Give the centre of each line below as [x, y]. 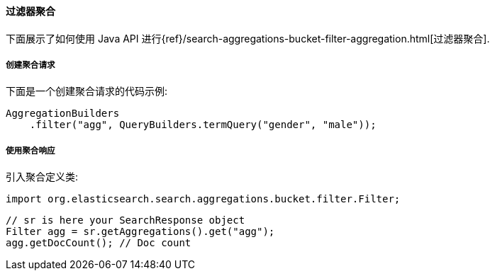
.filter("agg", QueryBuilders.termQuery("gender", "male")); [203, 125]
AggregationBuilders [63, 114]
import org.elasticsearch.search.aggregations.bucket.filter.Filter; [203, 199]
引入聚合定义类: [42, 177]
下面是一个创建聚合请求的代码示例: [87, 91]
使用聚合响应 [30, 150]
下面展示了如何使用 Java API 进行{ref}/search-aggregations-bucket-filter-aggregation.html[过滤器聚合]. [248, 38]
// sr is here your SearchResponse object [126, 220]
